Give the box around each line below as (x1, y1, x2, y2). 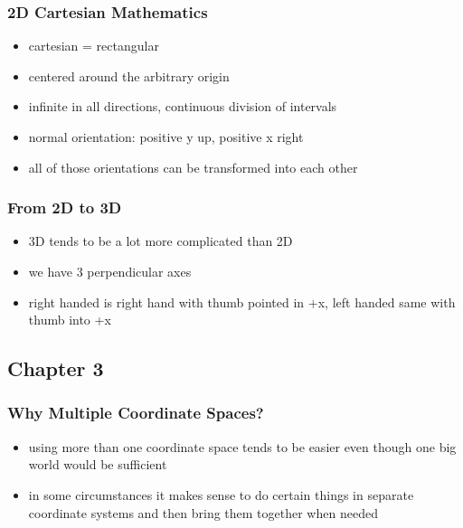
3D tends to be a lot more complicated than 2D (28, 231, 293, 250)
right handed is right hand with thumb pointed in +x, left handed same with (28, 292, 456, 311)
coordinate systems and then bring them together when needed (28, 503, 378, 522)
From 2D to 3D (7, 196, 122, 219)
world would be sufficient (28, 455, 167, 474)
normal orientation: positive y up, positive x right (28, 127, 304, 146)
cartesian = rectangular (28, 36, 159, 55)
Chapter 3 (7, 354, 104, 382)
